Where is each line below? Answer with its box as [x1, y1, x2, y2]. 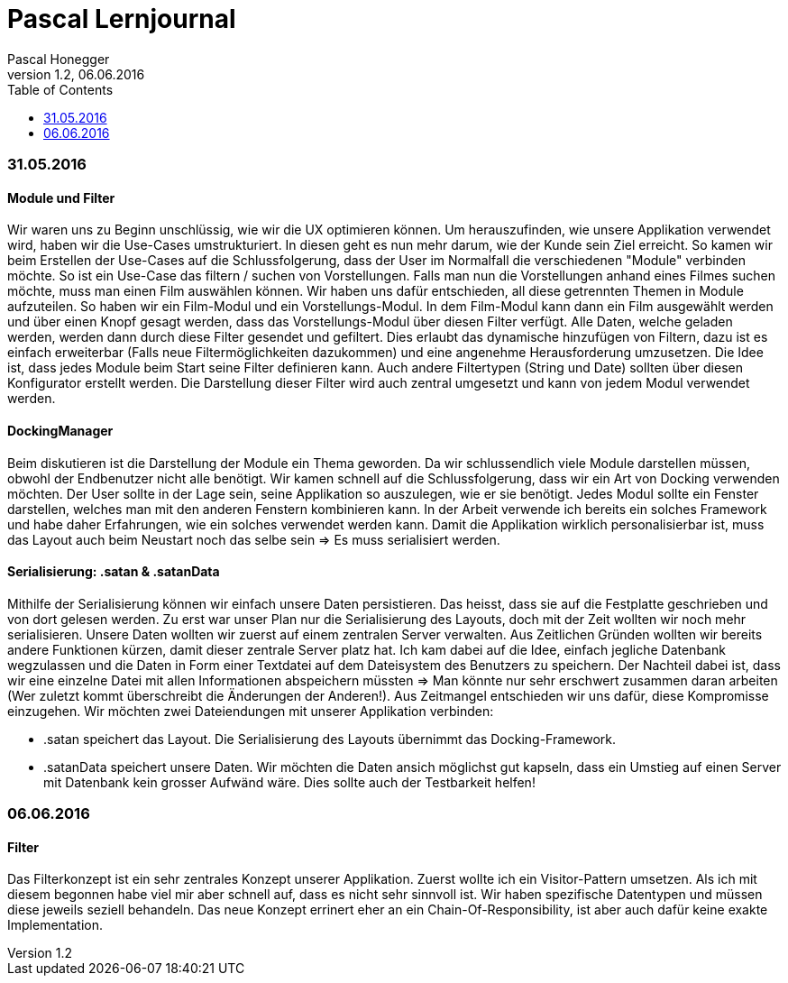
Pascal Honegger [7, 51, 110, 67]
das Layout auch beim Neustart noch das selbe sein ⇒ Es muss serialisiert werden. [7, 531, 500, 547]
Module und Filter [7, 189, 115, 206]
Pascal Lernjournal [7, 4, 236, 34]
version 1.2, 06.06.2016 [7, 66, 145, 82]
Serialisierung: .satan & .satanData [7, 564, 220, 580]
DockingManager [7, 422, 114, 438]
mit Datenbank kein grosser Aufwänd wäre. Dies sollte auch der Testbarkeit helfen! [43, 774, 536, 790]
